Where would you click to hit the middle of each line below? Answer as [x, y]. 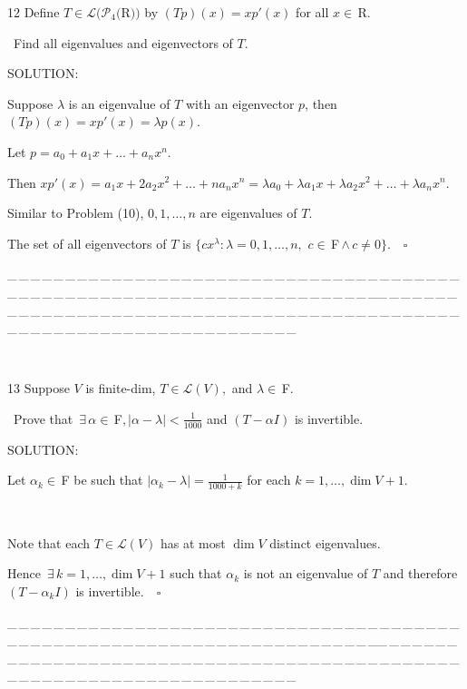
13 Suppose [39, 388]
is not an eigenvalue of [306, 573]
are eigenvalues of [248, 213]
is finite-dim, [121, 388]
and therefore [420, 573]
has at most [193, 542]
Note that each [49, 542]
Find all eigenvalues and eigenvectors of [123, 42]
